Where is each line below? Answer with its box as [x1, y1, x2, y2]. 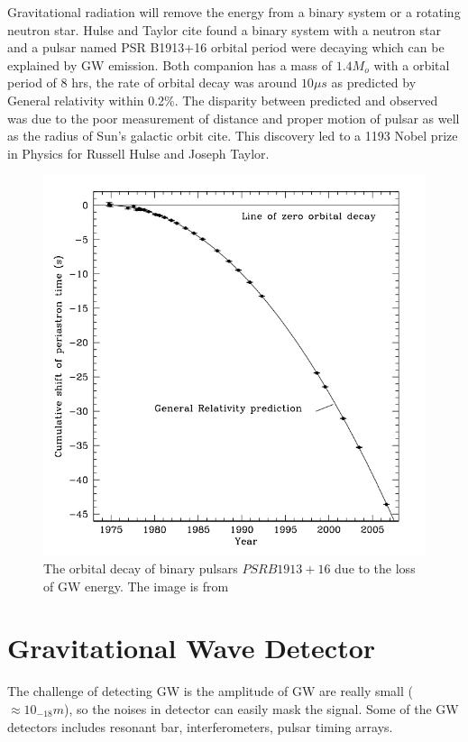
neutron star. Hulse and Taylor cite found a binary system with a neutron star [7, 20, 441, 39]
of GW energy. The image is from [43, 576, 229, 595]
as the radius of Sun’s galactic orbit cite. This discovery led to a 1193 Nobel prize [7, 126, 458, 145]
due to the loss [335, 559, 416, 577]
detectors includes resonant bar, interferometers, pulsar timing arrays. [7, 717, 393, 736]
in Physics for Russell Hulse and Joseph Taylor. [7, 143, 270, 162]
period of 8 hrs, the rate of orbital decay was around [7, 73, 298, 92]
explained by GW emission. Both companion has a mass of [7, 55, 333, 74]
